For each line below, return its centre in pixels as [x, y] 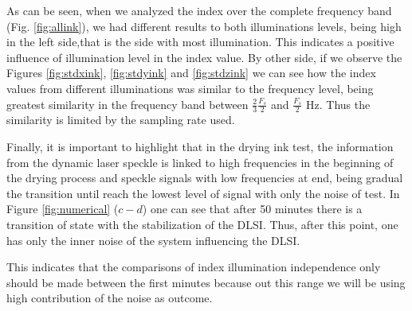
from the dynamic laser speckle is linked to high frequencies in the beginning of [200, 162]
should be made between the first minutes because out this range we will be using [206, 282]
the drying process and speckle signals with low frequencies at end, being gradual [205, 178]
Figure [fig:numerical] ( [63, 209]
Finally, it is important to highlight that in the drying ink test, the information [200, 146]
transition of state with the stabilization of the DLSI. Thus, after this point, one [202, 224]
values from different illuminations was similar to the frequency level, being [190, 88]
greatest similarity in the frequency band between [128, 104]
